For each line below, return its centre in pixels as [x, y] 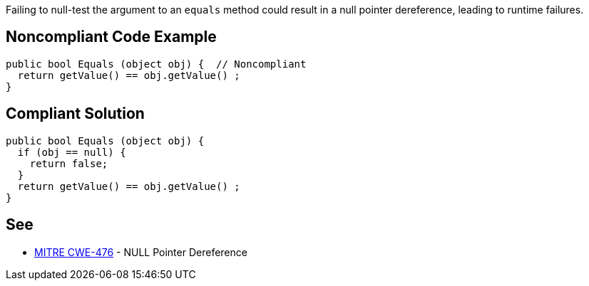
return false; [69, 163]
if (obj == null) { [72, 152]
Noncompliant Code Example [111, 37]
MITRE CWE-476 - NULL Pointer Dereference [141, 252]
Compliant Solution [75, 114]
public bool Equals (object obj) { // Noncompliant [156, 64]
